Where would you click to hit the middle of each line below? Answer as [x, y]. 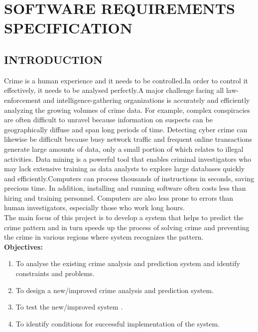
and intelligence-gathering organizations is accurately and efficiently [146, 100]
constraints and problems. [55, 273]
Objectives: [23, 246]
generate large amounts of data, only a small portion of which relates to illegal [124, 149]
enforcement [22, 100]
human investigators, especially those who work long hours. [94, 207]
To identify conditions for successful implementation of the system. [118, 323]
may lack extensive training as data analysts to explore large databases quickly [125, 168]
